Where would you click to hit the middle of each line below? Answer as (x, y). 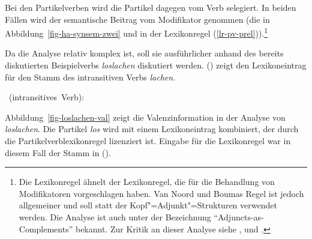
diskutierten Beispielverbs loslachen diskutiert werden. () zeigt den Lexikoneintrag (156, 65)
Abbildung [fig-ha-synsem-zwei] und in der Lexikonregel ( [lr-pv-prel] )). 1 (136, 32)
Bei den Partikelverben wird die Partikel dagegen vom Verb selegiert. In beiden (151, 7)
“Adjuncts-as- (239, 216)
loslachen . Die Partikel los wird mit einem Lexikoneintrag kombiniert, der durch (152, 129)
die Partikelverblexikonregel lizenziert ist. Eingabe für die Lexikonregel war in (148, 141)
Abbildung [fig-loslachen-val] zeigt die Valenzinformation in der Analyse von (145, 117)
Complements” (46, 228)
